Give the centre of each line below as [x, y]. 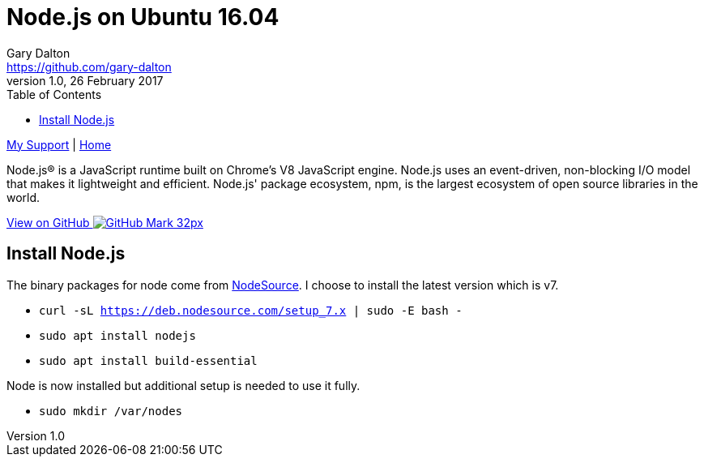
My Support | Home [59, 144]
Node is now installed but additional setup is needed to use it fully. [183, 385]
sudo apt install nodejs [117, 335]
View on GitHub [48, 222]
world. [23, 197]
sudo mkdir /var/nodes [111, 411]
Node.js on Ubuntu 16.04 [143, 17]
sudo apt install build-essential [148, 360]
